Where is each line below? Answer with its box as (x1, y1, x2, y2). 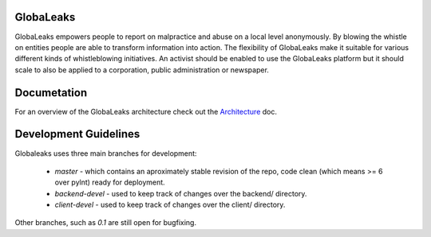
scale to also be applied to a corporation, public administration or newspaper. (14, 64, 269, 75)
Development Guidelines (14, 127, 140, 141)
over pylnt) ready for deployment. (54, 177, 165, 187)
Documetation (14, 86, 88, 99)
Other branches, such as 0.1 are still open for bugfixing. (14, 218, 197, 227)
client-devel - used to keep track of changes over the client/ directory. (54, 200, 286, 210)
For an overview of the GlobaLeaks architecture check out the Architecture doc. (14, 107, 278, 116)
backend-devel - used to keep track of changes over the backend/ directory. (54, 188, 307, 198)
